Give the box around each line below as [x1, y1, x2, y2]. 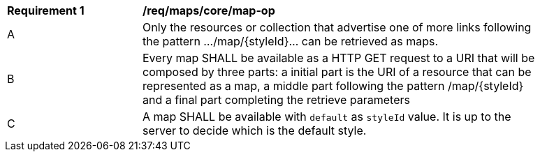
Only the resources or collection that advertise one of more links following [143, 20, 532, 34]
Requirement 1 [7, 3, 85, 17]
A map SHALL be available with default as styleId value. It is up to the [143, 110, 511, 124]
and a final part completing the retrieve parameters [143, 93, 410, 107]
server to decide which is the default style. [143, 124, 367, 137]
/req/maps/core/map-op [143, 3, 275, 17]
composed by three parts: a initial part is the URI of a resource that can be [143, 65, 532, 79]
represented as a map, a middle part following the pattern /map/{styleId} [143, 79, 524, 93]
